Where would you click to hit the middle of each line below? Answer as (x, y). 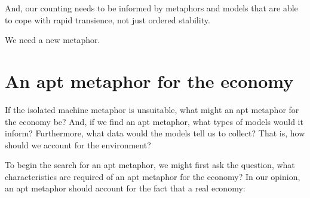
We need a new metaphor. (53, 40)
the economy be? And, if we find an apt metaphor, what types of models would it (154, 121)
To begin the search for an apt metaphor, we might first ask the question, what (150, 165)
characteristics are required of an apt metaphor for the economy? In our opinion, (153, 176)
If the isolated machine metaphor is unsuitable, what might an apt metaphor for (152, 109)
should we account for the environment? (78, 144)
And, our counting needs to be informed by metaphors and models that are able (151, 8)
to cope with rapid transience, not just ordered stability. (108, 19)
